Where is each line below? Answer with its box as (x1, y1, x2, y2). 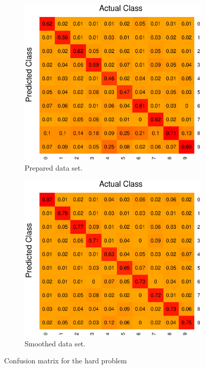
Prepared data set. (25, 162, 83, 173)
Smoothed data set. (25, 338, 86, 348)
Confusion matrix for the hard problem (4, 355, 127, 366)
